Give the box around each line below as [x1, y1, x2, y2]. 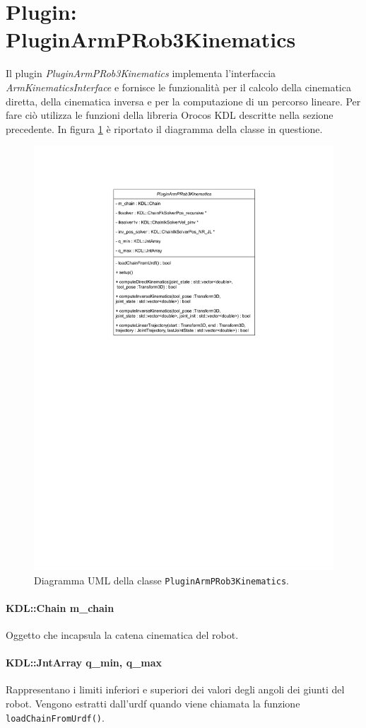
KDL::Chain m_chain [6, 600, 114, 615]
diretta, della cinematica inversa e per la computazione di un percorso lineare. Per [6, 93, 361, 108]
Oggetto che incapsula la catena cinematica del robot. [6, 628, 239, 642]
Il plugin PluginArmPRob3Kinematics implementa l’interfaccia [6, 66, 276, 81]
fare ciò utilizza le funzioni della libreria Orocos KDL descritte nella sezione [6, 108, 333, 122]
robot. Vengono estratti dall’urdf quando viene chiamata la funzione [6, 696, 300, 710]
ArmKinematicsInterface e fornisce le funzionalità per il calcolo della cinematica [6, 79, 351, 94]
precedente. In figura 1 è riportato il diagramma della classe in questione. [6, 121, 323, 136]
